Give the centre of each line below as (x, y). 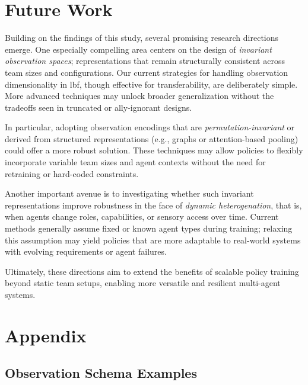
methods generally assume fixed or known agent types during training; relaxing (149, 228)
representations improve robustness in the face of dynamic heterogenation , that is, (153, 205)
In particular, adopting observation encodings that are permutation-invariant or (150, 127)
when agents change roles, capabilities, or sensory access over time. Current (142, 216)
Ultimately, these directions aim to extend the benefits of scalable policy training (152, 271)
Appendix (46, 335)
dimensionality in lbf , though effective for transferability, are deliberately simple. (151, 84)
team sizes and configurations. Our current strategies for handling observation (147, 72)
